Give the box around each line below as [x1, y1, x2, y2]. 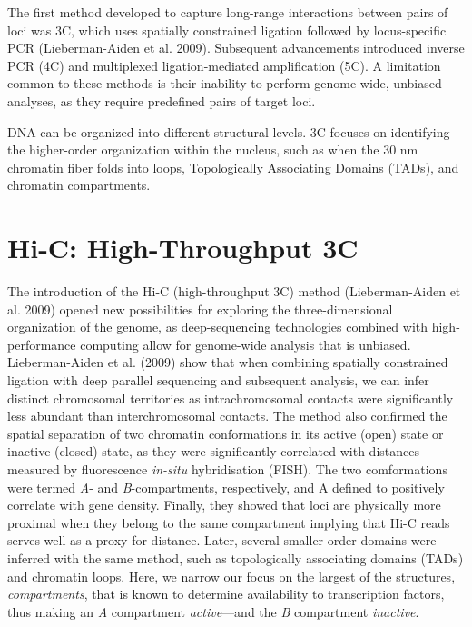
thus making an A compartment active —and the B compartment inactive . [7, 602, 419, 621]
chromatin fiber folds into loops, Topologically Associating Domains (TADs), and [7, 157, 459, 176]
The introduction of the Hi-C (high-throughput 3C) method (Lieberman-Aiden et [7, 282, 461, 301]
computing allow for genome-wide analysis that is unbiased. [80, 334, 411, 353]
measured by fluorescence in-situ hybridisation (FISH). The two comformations [7, 460, 447, 478]
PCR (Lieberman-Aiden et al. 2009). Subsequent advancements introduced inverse [7, 38, 465, 57]
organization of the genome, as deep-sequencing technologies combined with [7, 317, 428, 336]
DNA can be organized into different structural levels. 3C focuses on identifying [7, 122, 450, 141]
